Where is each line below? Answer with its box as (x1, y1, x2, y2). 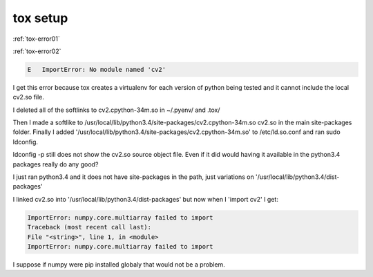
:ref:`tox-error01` (12, 35, 60, 43)
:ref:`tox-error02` (12, 47, 61, 55)
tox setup (12, 10, 68, 26)
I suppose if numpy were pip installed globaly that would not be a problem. (12, 260, 226, 269)
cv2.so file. (12, 93, 45, 102)
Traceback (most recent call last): (27, 223, 152, 231)
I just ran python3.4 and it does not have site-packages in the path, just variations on (12, 173, 255, 181)
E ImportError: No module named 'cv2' (27, 66, 166, 73)
